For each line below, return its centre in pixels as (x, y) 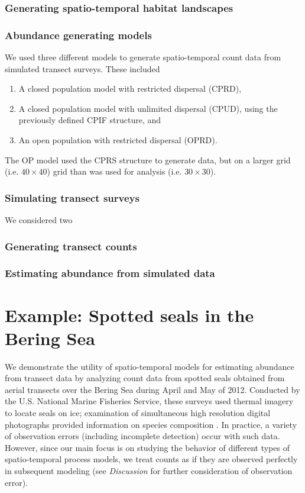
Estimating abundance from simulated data (110, 273)
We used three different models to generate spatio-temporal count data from (143, 57)
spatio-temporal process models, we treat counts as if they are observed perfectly (151, 459)
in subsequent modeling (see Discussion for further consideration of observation (149, 470)
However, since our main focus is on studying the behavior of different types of (147, 447)
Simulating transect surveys (72, 197)
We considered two (39, 220)
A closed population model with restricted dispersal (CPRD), (130, 88)
